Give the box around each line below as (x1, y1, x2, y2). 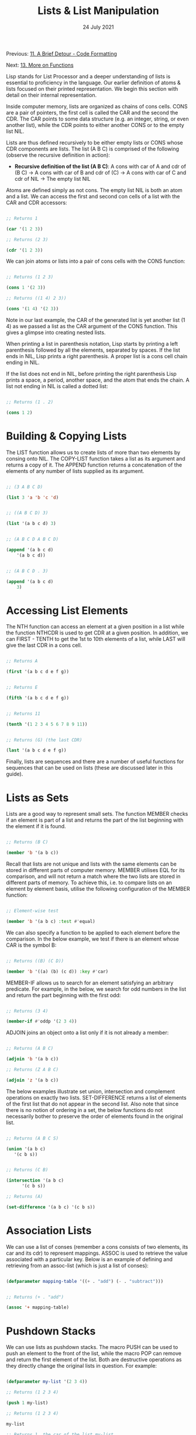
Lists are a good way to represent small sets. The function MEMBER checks (6, 811, 188, 818)
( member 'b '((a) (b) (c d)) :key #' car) (6, 969, 109, 974)
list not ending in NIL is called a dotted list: (6, 382, 108, 390)
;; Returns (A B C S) (6, 1135, 59, 1141)
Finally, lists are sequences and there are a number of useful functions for (6, 758, 184, 765)
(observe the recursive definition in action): (6, 151, 110, 159)
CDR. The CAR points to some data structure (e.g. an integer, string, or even (6, 115, 189, 122)
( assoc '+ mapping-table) (6, 1304, 69, 1310)
